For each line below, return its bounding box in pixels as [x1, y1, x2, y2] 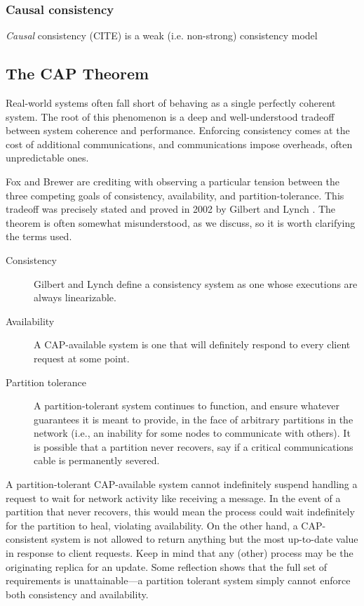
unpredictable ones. [6, 150, 89, 165]
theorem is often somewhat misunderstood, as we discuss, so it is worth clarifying [6, 215, 356, 230]
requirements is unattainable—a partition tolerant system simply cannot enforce [6, 573, 351, 588]
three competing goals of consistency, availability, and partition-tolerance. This [6, 187, 344, 202]
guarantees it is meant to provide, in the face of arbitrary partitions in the [34, 411, 353, 426]
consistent [6, 532, 48, 546]
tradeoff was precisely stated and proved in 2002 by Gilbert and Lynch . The [6, 202, 336, 216]
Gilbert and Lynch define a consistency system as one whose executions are [34, 276, 358, 291]
